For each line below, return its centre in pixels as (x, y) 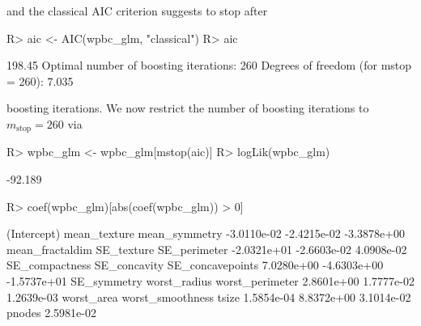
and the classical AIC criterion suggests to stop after (137, 11)
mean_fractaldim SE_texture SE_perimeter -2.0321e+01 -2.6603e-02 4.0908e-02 (207, 249)
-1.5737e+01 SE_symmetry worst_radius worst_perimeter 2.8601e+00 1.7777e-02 (210, 280)
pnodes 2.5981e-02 (51, 313)
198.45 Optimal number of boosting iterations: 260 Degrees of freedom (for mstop (209, 65)
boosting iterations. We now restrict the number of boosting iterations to (188, 108)
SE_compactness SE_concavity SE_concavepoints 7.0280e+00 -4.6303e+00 (195, 265)
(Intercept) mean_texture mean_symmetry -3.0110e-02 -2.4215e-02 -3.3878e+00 (206, 233)
